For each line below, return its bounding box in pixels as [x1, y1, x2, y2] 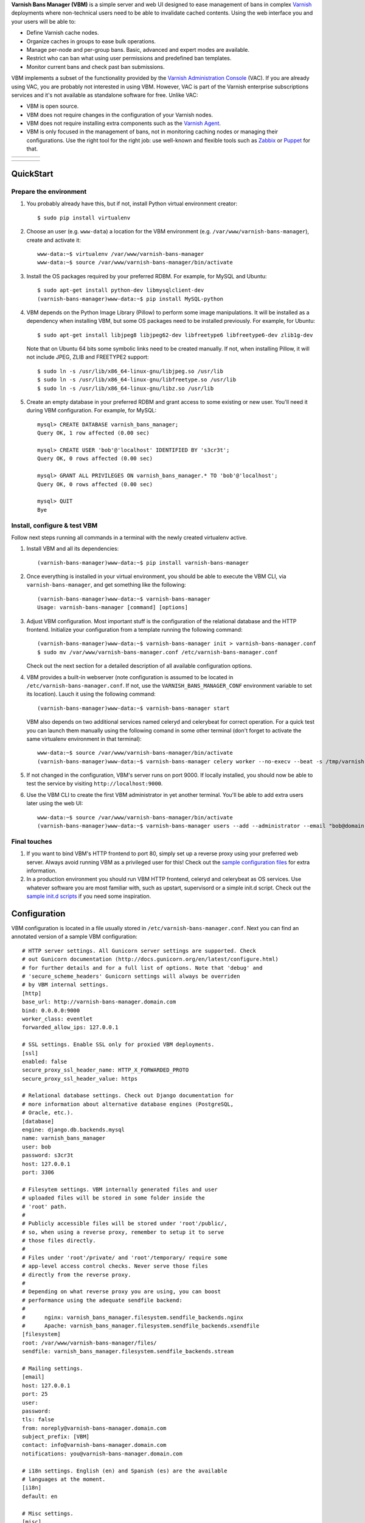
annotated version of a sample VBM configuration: [11, 933, 138, 941]
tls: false [22, 1416, 55, 1423]
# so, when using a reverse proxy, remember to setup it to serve [22, 1228, 224, 1235]
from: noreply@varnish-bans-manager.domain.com [22, 1424, 167, 1432]
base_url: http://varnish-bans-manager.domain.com [22, 998, 176, 1005]
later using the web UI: [26, 800, 83, 807]
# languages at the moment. [22, 1476, 106, 1483]
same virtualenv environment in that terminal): [26, 735, 142, 743]
